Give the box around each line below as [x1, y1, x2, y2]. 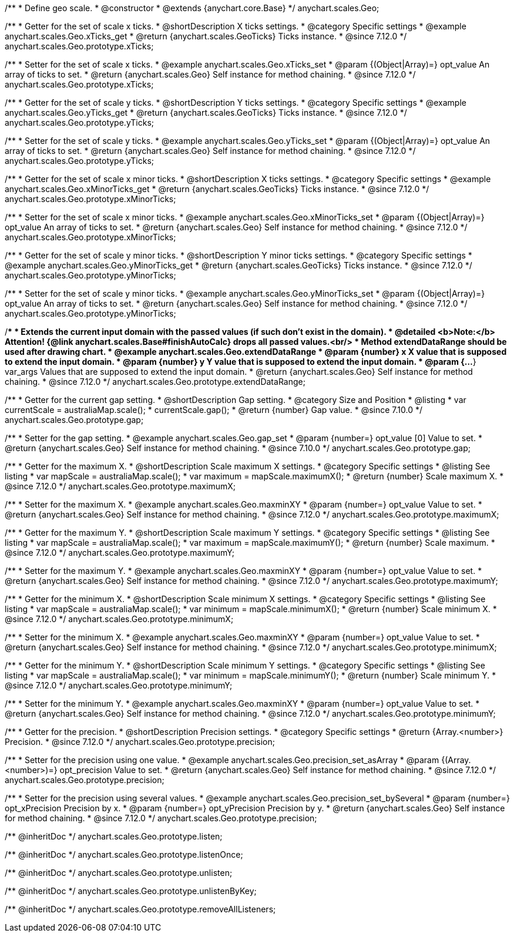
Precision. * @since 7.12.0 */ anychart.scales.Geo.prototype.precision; [5, 737, 275, 747]
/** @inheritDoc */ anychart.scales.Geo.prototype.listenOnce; [5, 849, 243, 859]
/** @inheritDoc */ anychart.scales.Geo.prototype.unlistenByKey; [5, 886, 257, 896]
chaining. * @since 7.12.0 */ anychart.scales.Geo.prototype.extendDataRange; [5, 377, 305, 387]
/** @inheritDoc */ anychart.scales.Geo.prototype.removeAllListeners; [5, 904, 276, 914]
